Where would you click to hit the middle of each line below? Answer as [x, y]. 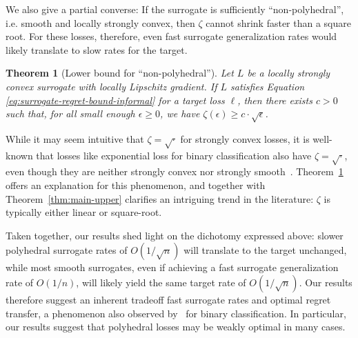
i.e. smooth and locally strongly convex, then [100, 22]
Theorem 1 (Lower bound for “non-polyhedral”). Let [120, 73]
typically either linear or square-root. [84, 212]
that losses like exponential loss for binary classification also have [174, 155]
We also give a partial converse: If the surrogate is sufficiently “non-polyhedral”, [175, 9]
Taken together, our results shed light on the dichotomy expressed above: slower [175, 235]
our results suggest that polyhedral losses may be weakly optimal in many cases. [176, 327]
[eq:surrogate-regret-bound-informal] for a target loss [115, 100]
